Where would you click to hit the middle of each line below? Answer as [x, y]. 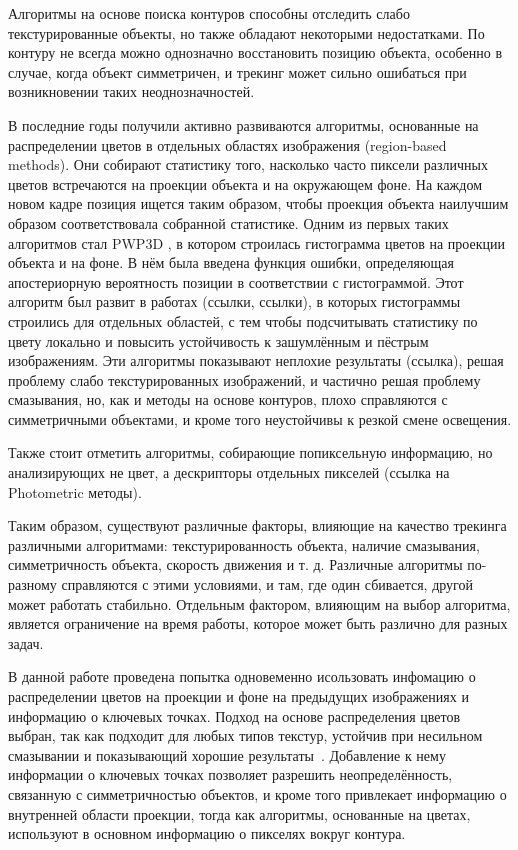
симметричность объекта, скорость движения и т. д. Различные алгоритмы [235, 564]
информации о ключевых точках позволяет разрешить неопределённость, [230, 774]
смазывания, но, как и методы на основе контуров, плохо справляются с [228, 399]
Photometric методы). [75, 491]
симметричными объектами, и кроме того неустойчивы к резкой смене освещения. [260, 418]
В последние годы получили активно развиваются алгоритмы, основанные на [243, 124]
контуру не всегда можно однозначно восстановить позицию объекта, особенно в [255, 52]
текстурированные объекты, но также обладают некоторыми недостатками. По [246, 32]
